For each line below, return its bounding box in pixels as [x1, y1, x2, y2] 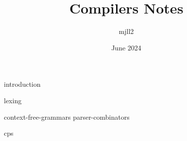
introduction [4, 79, 41, 89]
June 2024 [111, 42, 141, 52]
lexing [4, 95, 22, 105]
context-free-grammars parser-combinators [4, 111, 130, 122]
